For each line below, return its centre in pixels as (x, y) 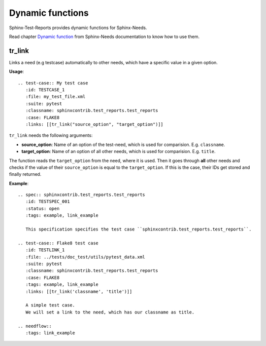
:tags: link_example (50, 333)
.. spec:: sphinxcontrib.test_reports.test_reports (82, 195)
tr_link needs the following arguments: (51, 135)
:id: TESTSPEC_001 (48, 202)
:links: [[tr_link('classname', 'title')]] (79, 291)
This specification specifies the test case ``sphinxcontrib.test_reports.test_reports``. (138, 229)
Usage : (17, 72)
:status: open (42, 208)
